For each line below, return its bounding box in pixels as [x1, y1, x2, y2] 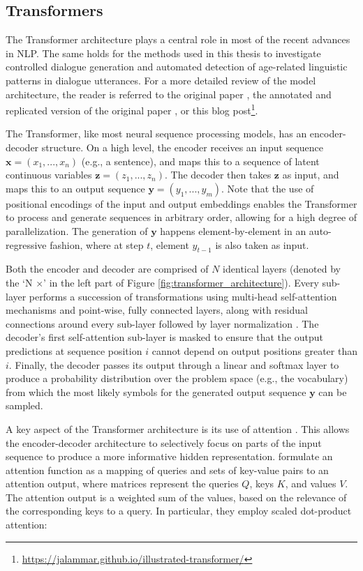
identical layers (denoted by [223, 261, 341, 276]
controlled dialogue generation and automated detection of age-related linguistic [6, 59, 348, 74]
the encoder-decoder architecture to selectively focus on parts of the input [6, 435, 322, 450]
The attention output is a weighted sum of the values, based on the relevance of [6, 489, 347, 504]
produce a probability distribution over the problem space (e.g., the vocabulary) [6, 371, 348, 386]
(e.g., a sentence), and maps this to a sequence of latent [81, 153, 320, 168]
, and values [285, 476, 336, 491]
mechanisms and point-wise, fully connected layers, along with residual [6, 303, 308, 317]
